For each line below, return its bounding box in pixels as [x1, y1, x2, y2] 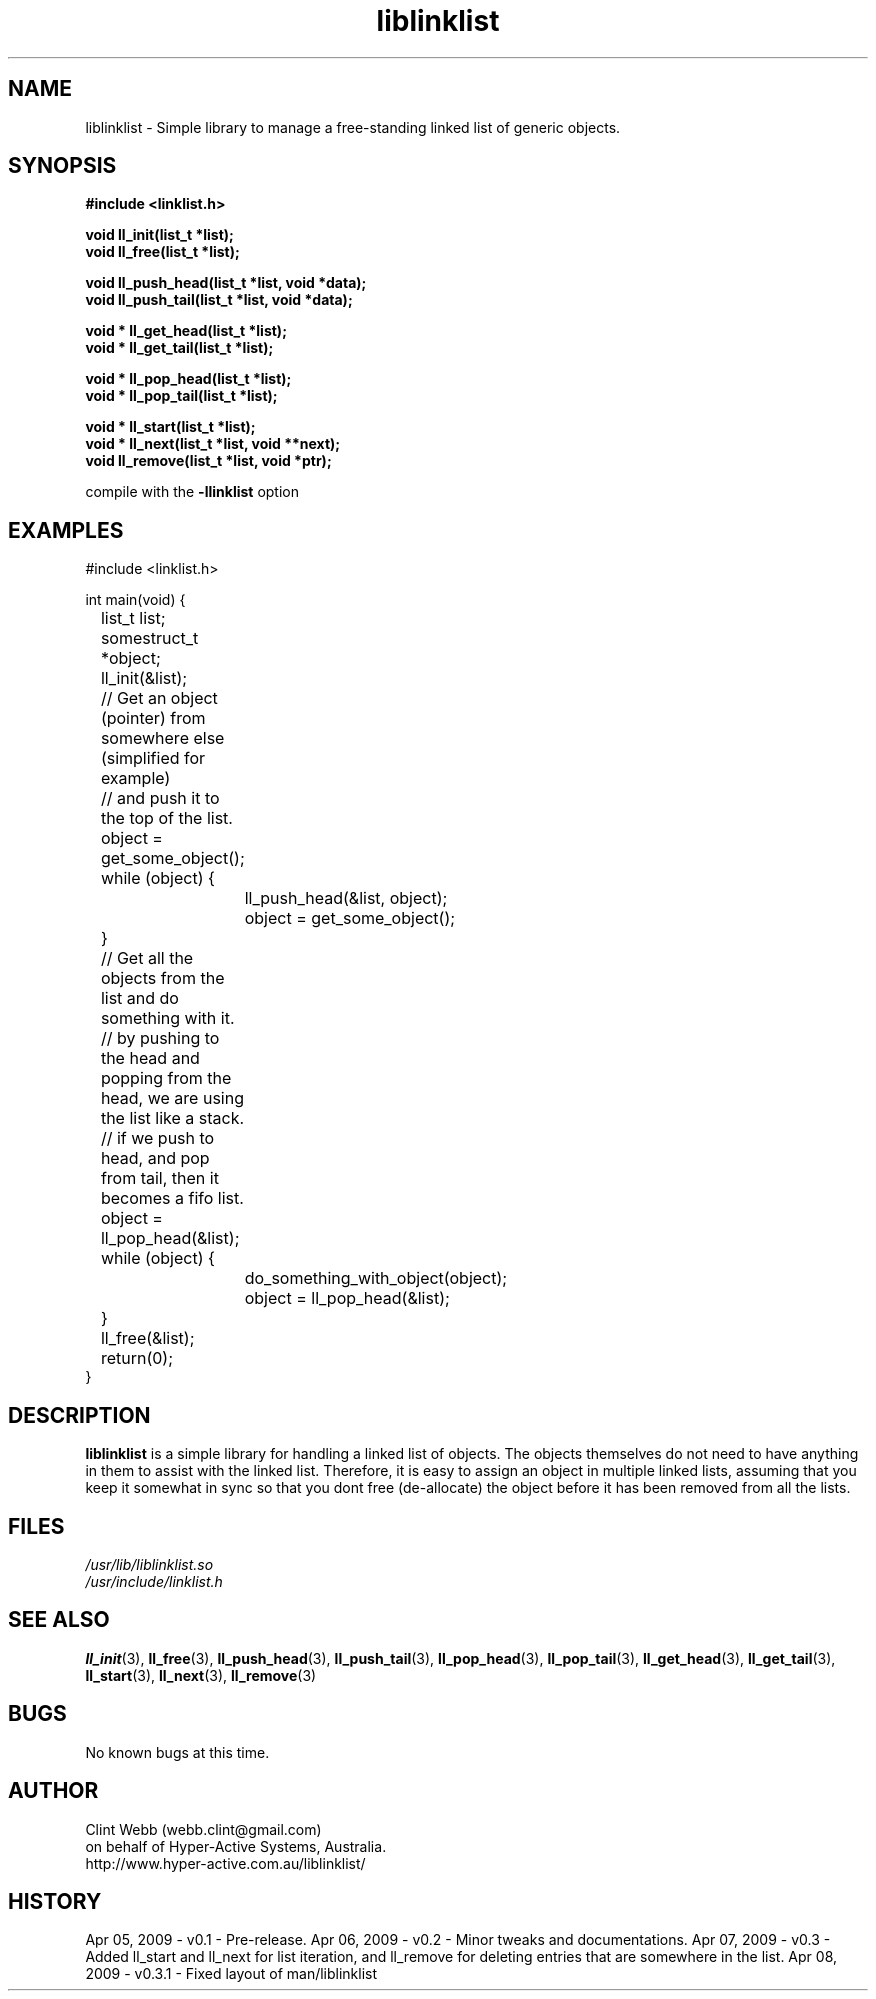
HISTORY [8, 1888, 102, 1914]
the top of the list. [100, 808, 233, 829]
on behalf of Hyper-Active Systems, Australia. [85, 1837, 387, 1855]
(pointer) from [100, 708, 206, 729]
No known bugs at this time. [85, 1743, 270, 1761]
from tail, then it [100, 1168, 219, 1189]
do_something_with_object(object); [244, 1268, 508, 1289]
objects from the [100, 968, 225, 989]
